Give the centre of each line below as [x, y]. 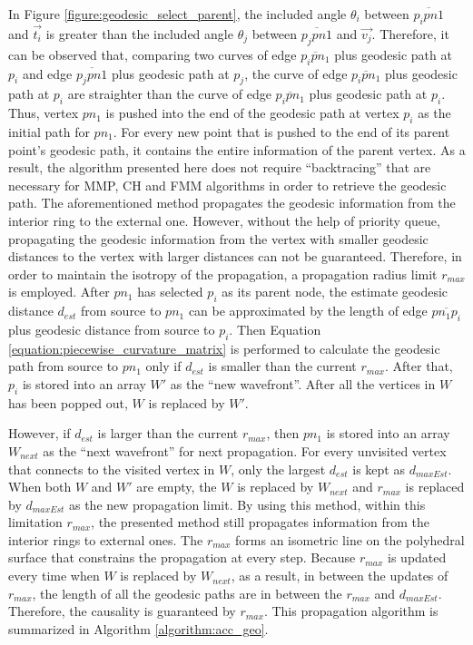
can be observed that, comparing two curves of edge [153, 54]
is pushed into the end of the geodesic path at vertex [252, 113]
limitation [35, 522]
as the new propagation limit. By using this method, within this [247, 504]
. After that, [419, 366]
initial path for [49, 132]
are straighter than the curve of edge [169, 94]
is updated [417, 557]
